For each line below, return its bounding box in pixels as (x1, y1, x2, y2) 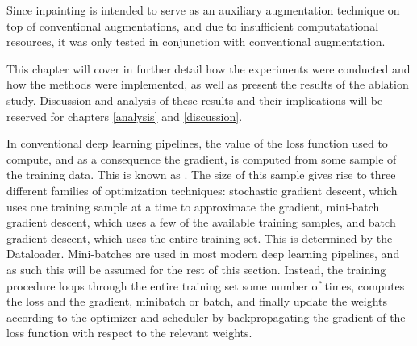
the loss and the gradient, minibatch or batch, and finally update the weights (6, 293, 388, 310)
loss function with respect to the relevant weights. (6, 324, 252, 341)
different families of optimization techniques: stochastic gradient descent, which (6, 181, 398, 198)
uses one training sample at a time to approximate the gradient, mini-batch (6, 198, 380, 215)
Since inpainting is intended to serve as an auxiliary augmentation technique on (6, 2, 400, 18)
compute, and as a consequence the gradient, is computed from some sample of (6, 150, 397, 167)
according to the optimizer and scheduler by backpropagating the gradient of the (6, 308, 406, 325)
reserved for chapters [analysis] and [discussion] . (6, 107, 243, 124)
